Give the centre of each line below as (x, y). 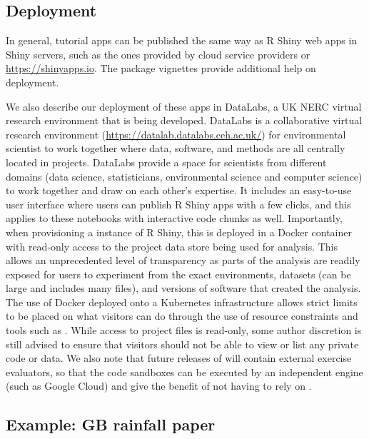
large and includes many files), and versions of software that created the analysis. (183, 288)
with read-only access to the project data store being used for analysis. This (172, 246)
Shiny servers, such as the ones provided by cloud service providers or (158, 54)
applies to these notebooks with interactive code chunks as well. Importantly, (174, 218)
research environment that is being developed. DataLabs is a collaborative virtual (184, 120)
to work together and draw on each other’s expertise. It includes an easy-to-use (179, 190)
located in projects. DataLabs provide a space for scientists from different (166, 162)
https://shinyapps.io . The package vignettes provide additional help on (161, 68)
